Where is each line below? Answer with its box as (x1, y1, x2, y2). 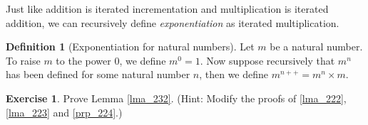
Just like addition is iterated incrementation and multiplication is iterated (6, 1, 329, 16)
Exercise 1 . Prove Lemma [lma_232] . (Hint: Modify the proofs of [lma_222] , (6, 90, 347, 105)
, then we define (199, 67, 269, 82)
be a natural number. (270, 39, 363, 54)
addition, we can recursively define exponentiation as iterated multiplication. (6, 15, 339, 30)
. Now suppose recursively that (200, 53, 335, 67)
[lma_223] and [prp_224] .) (6, 104, 123, 119)
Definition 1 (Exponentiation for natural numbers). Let (6, 39, 255, 54)
